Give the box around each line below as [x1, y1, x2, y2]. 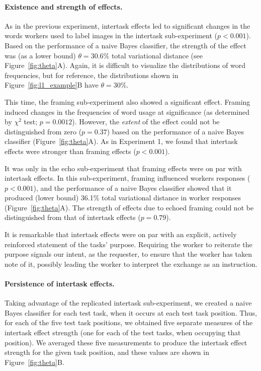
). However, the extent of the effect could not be [72, 116, 220, 127]
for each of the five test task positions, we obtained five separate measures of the [5, 317, 253, 328]
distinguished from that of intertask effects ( [5, 212, 141, 222]
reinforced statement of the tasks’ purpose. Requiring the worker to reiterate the [5, 239, 252, 249]
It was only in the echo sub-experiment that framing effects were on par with [5, 163, 242, 173]
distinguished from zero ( [5, 126, 82, 136]
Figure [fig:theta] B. [5, 356, 64, 367]
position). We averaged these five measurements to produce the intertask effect [5, 337, 247, 347]
